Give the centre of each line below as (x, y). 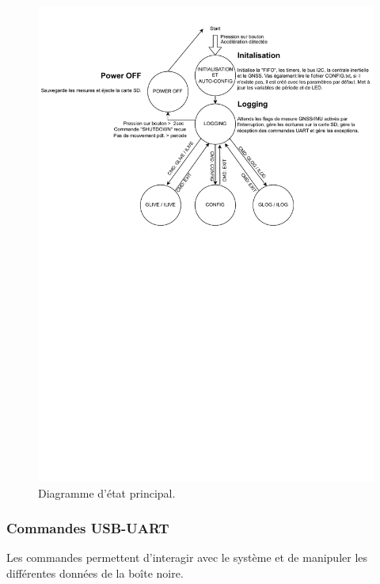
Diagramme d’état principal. (107, 492)
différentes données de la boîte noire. (95, 573)
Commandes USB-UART (88, 528)
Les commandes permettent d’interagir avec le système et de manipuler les (187, 557)
